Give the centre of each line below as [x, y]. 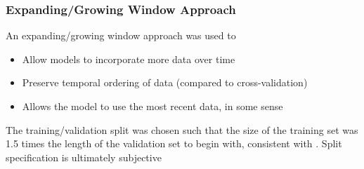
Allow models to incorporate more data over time [129, 59]
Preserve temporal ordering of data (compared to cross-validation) [165, 82]
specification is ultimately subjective [84, 157]
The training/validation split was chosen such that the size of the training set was [182, 129]
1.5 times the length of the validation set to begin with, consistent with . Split [174, 143]
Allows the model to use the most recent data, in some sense [152, 106]
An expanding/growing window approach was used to [121, 35]
